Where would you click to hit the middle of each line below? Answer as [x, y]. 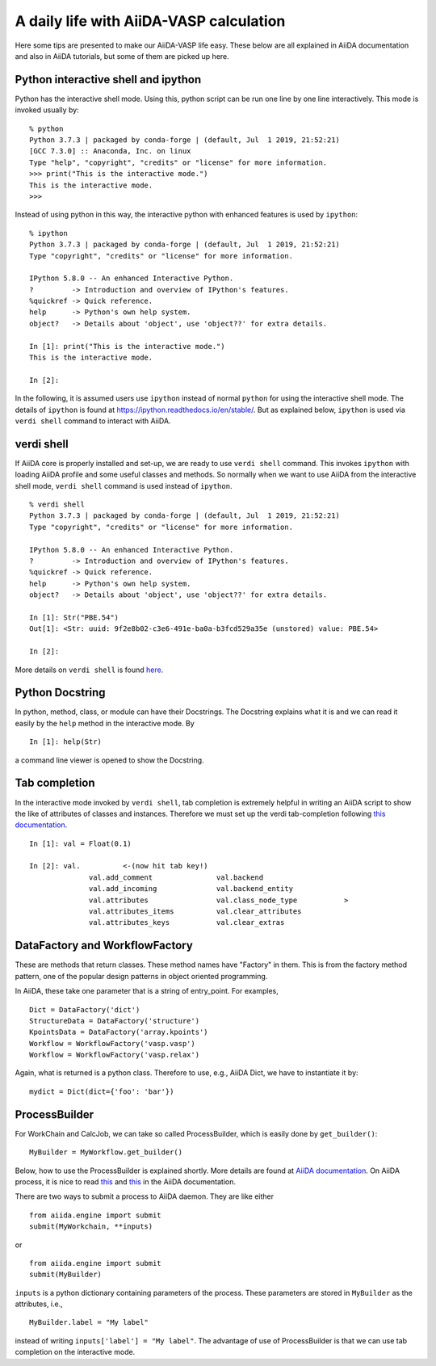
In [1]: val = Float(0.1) [81, 843]
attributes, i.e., [39, 1304]
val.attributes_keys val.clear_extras [187, 923]
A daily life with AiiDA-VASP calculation [150, 21]
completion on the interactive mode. [75, 1352]
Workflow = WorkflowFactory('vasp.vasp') [112, 1043]
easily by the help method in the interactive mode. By [105, 723]
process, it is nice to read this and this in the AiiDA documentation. [126, 1181]
